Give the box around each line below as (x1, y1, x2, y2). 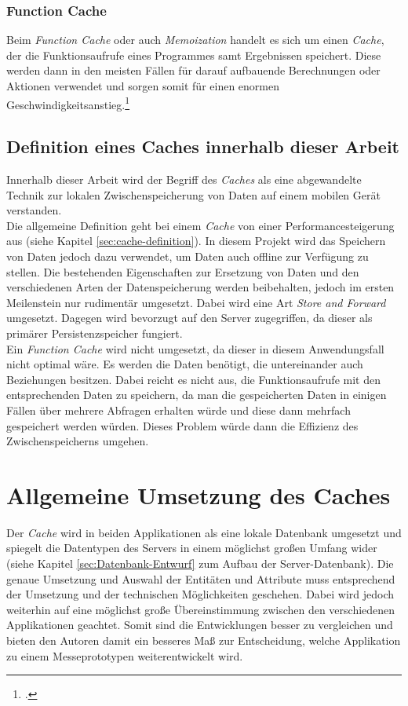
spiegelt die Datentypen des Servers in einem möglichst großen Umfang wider (6, 540, 377, 556)
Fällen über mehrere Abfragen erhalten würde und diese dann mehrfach (6, 401, 351, 418)
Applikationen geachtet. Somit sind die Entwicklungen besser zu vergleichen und (6, 616, 393, 633)
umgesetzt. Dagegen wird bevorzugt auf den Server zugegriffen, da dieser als (6, 309, 373, 326)
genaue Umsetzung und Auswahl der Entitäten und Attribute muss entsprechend (6, 570, 395, 587)
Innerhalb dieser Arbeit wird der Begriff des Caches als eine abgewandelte (6, 171, 362, 188)
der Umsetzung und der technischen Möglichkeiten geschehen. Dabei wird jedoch (6, 586, 395, 602)
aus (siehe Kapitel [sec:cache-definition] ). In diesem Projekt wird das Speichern (6, 232, 386, 249)
